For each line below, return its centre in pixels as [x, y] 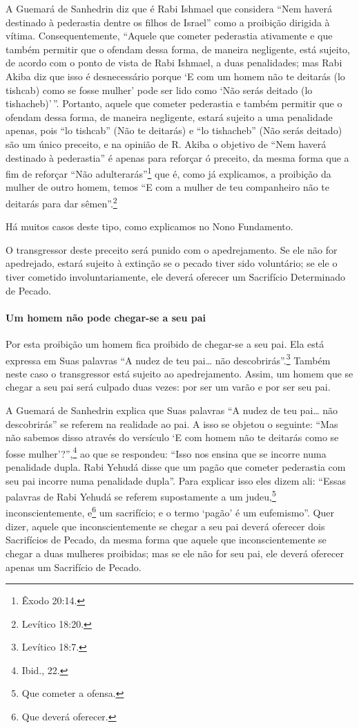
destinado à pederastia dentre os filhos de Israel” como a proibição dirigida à [168, 22]
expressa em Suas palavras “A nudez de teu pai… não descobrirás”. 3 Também [168, 359]
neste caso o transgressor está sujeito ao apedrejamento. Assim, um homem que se [179, 373]
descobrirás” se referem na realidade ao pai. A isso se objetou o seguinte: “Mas [172, 423]
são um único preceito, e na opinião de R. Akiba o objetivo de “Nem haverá [166, 143]
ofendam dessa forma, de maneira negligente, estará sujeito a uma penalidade [169, 116]
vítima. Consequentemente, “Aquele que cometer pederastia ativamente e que [169, 36]
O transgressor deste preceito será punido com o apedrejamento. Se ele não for [172, 249]
